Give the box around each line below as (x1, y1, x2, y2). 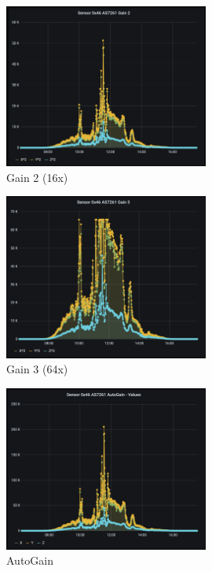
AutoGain (6, 552, 54, 569)
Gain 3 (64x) (6, 361, 68, 377)
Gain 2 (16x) (6, 169, 68, 185)
